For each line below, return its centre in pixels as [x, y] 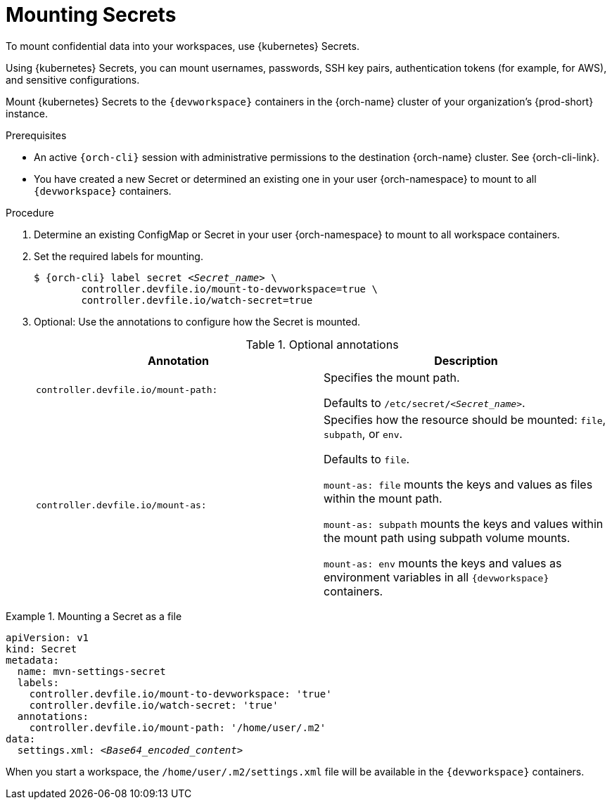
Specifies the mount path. [392, 377]
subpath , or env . [363, 433]
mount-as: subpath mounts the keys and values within [464, 523]
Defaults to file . [367, 459]
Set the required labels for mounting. [119, 256]
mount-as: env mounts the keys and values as [443, 563]
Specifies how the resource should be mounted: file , [465, 419]
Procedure [30, 212]
